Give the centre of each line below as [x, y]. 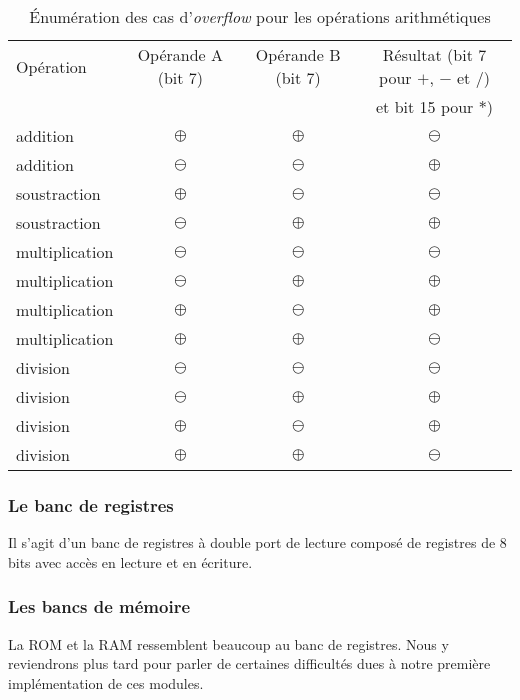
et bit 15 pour [425, 106]
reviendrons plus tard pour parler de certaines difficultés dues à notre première [249, 663]
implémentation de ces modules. [106, 682]
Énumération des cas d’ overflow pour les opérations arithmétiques [260, 16]
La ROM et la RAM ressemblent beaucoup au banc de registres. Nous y [228, 643]
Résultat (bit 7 [434, 54]
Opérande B [298, 54]
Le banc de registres [91, 504]
